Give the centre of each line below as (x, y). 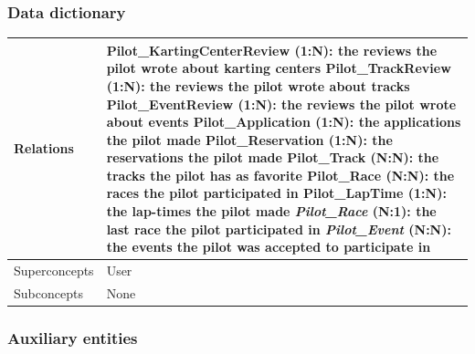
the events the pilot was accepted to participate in (269, 247)
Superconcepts (54, 271)
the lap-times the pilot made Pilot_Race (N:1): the (271, 211)
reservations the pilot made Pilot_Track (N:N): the (273, 157)
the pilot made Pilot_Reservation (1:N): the (249, 139)
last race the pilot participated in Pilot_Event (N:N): (279, 229)
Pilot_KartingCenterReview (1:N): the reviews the (272, 50)
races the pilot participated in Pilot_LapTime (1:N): (276, 193)
